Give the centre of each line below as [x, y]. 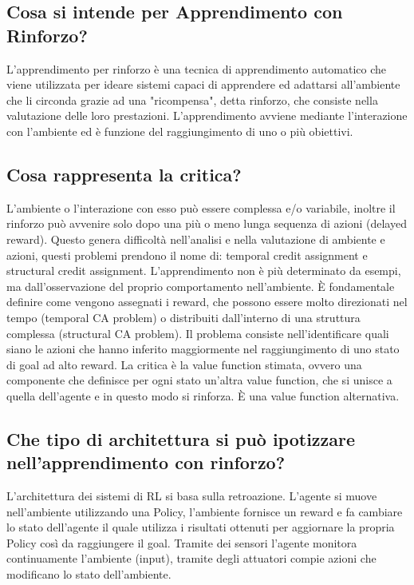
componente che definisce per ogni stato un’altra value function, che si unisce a [199, 380]
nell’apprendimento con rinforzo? [146, 462]
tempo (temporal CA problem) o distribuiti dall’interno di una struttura [183, 317]
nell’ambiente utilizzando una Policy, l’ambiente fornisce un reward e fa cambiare [205, 511]
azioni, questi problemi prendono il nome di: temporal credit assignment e [187, 255]
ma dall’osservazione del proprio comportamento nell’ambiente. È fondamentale [201, 286]
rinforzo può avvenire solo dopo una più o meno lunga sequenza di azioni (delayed [207, 223]
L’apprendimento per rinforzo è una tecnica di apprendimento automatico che [197, 68]
